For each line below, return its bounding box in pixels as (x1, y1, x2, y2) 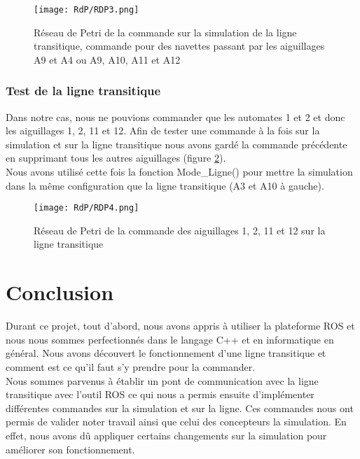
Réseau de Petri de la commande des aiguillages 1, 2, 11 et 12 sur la (34, 223, 326, 237)
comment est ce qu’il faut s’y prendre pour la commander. (6, 359, 256, 374)
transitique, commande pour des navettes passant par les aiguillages (34, 38, 325, 53)
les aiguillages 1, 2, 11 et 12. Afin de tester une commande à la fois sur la (6, 123, 320, 138)
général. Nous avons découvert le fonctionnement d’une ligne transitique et (6, 346, 326, 360)
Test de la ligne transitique (6, 82, 161, 99)
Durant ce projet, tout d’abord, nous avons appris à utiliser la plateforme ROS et (6, 318, 355, 333)
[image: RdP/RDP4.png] (34, 203, 139, 213)
